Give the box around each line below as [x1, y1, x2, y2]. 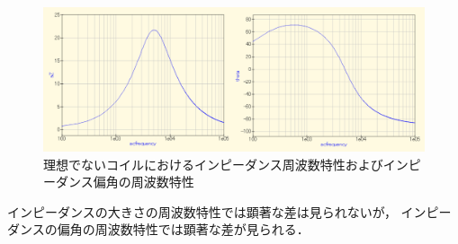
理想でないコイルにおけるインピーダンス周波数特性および [43, 154, 383, 173]
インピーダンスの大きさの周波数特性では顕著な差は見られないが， [7, 202, 397, 221]
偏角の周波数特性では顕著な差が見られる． [57, 220, 310, 239]
